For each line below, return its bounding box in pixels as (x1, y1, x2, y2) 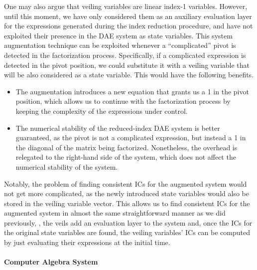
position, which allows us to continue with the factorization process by (15, 96, 231, 106)
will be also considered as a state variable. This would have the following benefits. (4, 69, 254, 80)
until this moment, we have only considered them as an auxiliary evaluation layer (4, 10, 252, 21)
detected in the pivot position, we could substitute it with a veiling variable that (4, 59, 250, 70)
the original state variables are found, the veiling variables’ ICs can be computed (4, 227, 250, 238)
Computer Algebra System (4, 257, 98, 267)
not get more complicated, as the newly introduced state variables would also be (4, 188, 249, 199)
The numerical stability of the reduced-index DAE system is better (15, 122, 220, 133)
